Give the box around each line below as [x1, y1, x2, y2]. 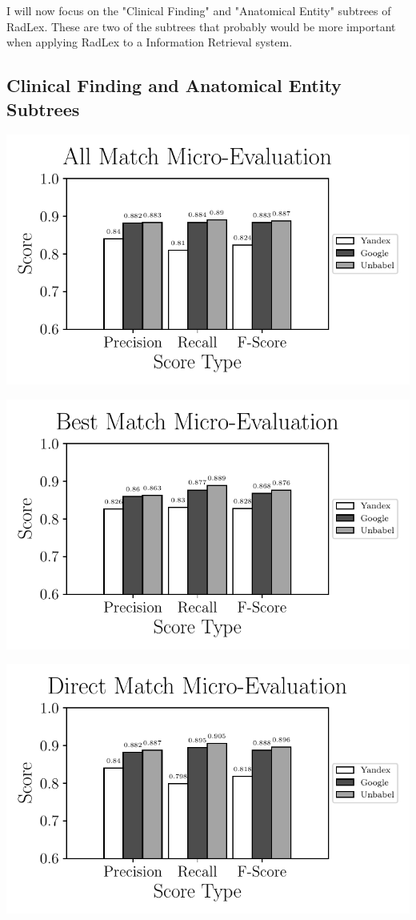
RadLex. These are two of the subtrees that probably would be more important [6, 18, 396, 34]
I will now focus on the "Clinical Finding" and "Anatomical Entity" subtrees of [6, 2, 391, 18]
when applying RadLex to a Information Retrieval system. [6, 34, 293, 50]
